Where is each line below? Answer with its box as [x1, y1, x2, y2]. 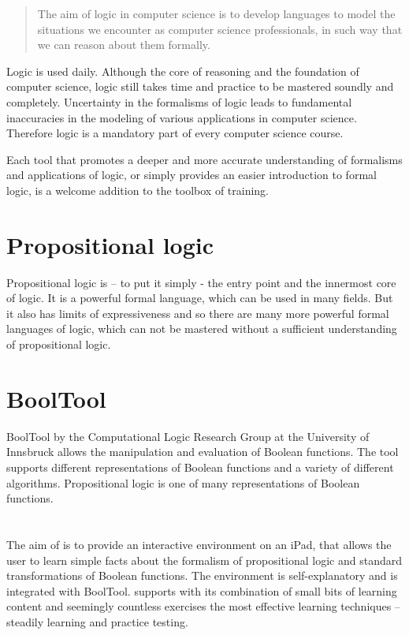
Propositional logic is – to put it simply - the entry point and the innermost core [6, 274, 396, 290]
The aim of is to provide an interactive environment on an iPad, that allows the [6, 536, 392, 552]
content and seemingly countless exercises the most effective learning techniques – [6, 598, 400, 614]
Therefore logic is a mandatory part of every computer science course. [6, 125, 344, 141]
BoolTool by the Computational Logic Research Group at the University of [6, 428, 370, 444]
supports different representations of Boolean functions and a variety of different [6, 458, 394, 475]
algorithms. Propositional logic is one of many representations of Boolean [6, 474, 360, 491]
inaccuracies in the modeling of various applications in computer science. [6, 109, 357, 125]
